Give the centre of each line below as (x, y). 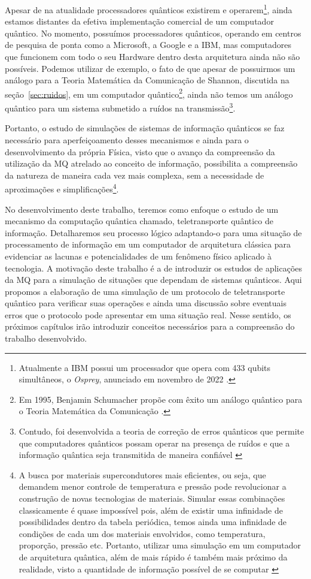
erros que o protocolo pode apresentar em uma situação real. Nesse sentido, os (148, 314)
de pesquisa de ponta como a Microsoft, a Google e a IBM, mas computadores (148, 45)
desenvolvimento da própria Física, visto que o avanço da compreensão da (140, 151)
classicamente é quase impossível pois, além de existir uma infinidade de (151, 510)
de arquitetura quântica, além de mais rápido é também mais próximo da (153, 557)
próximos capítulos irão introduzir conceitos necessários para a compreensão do (150, 326)
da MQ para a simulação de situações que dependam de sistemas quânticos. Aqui (153, 280)
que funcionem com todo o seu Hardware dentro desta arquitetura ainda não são (153, 57)
